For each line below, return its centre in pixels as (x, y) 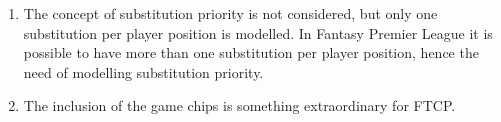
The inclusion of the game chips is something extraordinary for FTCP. (239, 105)
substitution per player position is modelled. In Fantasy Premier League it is (258, 32)
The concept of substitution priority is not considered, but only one (230, 13)
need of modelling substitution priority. (143, 71)
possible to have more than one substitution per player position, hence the (251, 52)
